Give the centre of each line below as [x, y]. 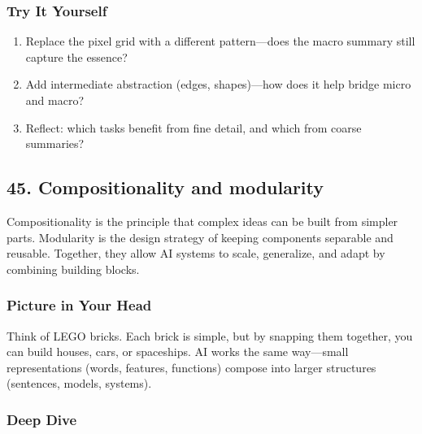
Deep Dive [42, 419]
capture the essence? [76, 56]
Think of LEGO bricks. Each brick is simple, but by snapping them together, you [210, 335]
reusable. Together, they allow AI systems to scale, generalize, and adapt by [196, 253]
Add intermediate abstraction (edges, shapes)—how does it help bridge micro [218, 84]
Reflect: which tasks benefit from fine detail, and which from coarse [194, 127]
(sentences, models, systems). [79, 383]
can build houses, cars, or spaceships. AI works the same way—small [178, 352]
